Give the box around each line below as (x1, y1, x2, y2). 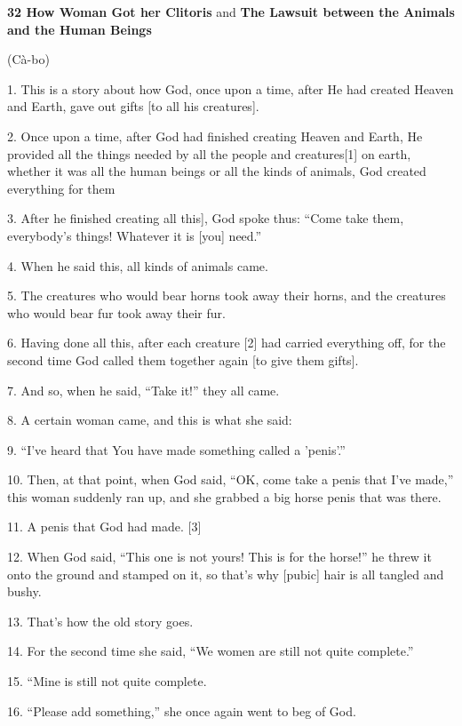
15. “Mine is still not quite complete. (7, 672, 207, 690)
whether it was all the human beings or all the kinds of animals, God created (7, 162, 426, 180)
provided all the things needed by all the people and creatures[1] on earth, (7, 144, 411, 163)
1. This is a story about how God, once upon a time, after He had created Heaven (7, 79, 454, 98)
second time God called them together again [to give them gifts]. (7, 350, 359, 369)
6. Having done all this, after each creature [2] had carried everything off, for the (7, 333, 446, 352)
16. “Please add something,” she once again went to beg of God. (7, 701, 356, 720)
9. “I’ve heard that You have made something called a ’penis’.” (7, 440, 346, 459)
